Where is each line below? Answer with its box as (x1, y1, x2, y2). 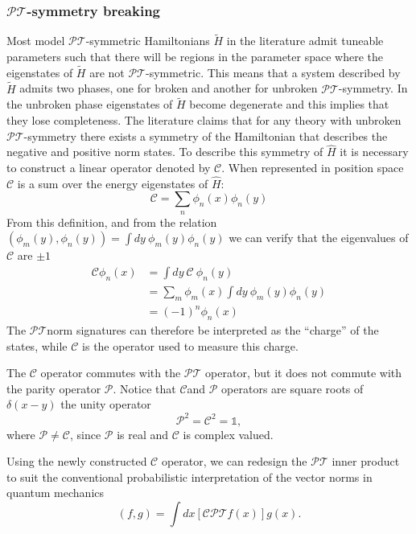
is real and (117, 425, 169, 442)
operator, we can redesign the (161, 453, 307, 470)
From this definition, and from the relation (6, 213, 217, 230)
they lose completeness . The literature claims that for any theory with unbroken (6, 112, 402, 129)
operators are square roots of (221, 380, 364, 396)
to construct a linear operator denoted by (6, 159, 211, 176)
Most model (6, 32, 65, 49)
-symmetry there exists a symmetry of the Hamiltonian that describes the (23, 127, 388, 144)
